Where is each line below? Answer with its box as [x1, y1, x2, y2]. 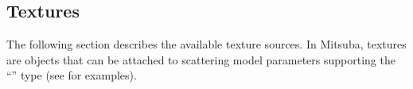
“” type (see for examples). [6, 67, 137, 83]
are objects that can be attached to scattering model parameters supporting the [6, 51, 395, 68]
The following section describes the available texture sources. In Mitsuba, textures [6, 36, 407, 52]
